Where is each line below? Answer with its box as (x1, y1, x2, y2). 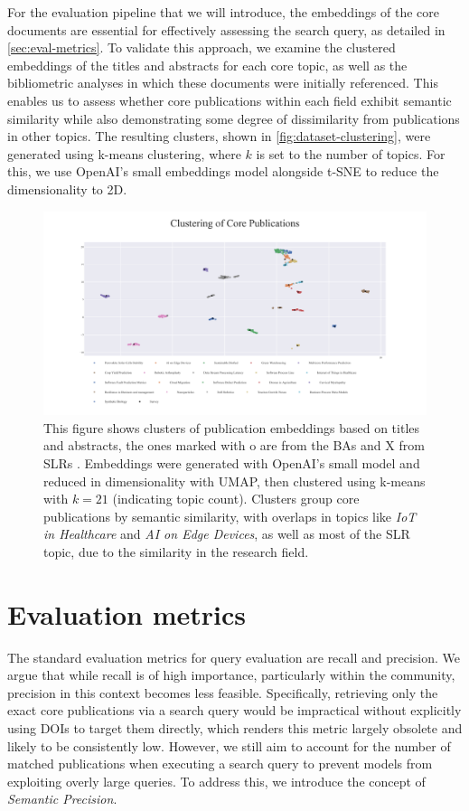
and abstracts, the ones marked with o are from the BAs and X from (43, 436, 425, 455)
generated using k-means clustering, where (7, 144, 241, 163)
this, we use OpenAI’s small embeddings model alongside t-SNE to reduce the (7, 162, 439, 181)
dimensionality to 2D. (7, 179, 127, 198)
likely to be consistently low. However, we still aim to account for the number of (7, 736, 451, 755)
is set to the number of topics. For (256, 144, 446, 163)
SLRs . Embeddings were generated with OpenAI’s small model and (43, 453, 420, 472)
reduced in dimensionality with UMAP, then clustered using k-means (43, 471, 426, 490)
